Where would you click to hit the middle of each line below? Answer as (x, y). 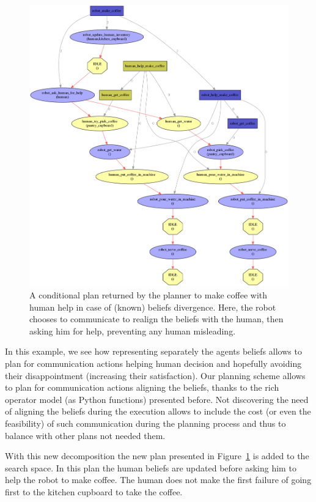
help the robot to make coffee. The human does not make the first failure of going (158, 480)
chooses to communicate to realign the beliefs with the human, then (156, 319)
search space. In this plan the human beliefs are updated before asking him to (151, 467)
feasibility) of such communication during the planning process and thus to (145, 423)
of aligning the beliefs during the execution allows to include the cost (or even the (158, 411)
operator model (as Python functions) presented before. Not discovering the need (157, 399)
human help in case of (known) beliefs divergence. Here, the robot (153, 307)
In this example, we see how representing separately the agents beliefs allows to (153, 351)
